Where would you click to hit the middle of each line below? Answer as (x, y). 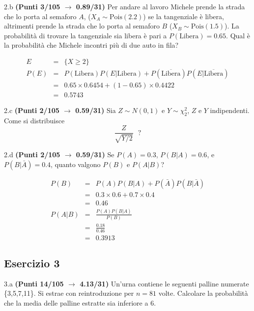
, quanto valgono (76, 164)
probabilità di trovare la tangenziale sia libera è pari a (85, 35)
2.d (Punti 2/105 (32, 154)
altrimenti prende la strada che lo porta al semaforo (82, 26)
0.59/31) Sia (96, 110)
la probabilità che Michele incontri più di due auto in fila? (91, 45)
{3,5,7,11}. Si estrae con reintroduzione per (69, 293)
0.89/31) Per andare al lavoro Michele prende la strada (160, 6)
